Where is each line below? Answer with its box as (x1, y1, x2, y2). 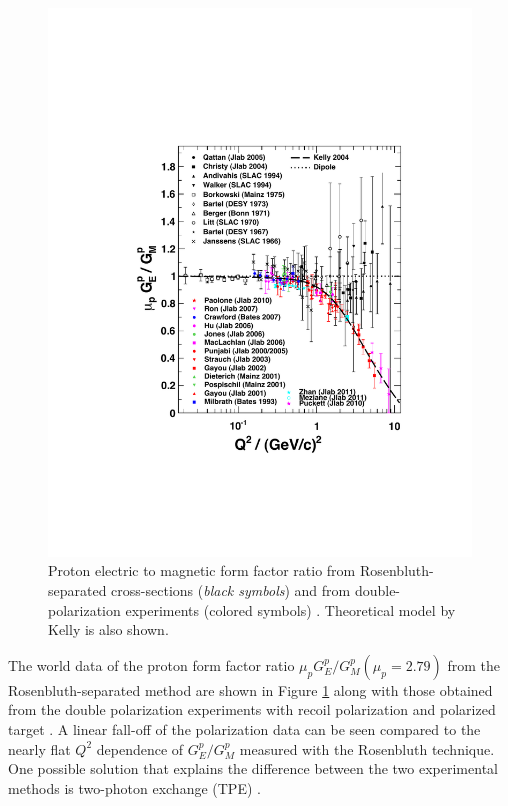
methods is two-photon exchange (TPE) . (8, 777, 261, 798)
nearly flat (8, 738, 71, 759)
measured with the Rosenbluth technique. (239, 738, 495, 759)
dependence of (96, 738, 184, 759)
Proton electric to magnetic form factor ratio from (48, 560, 356, 581)
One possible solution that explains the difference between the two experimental (8, 758, 498, 779)
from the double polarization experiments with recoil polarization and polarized (8, 699, 496, 720)
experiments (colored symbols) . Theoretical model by (125, 599, 456, 620)
